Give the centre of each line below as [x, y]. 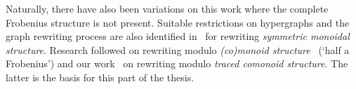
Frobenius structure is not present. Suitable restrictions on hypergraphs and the [178, 22]
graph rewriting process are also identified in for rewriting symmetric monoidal [178, 36]
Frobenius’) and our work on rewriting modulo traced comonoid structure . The [177, 63]
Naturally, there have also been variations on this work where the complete [167, 8]
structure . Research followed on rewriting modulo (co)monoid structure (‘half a [178, 49]
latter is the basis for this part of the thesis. [100, 77]
